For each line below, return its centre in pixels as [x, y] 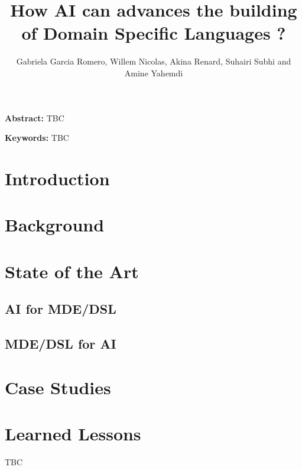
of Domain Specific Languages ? [154, 33]
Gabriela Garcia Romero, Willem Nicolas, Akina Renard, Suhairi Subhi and [154, 61]
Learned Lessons [73, 433]
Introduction [57, 178]
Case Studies [58, 387]
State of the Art [72, 271]
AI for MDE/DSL [61, 309]
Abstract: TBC [35, 117]
